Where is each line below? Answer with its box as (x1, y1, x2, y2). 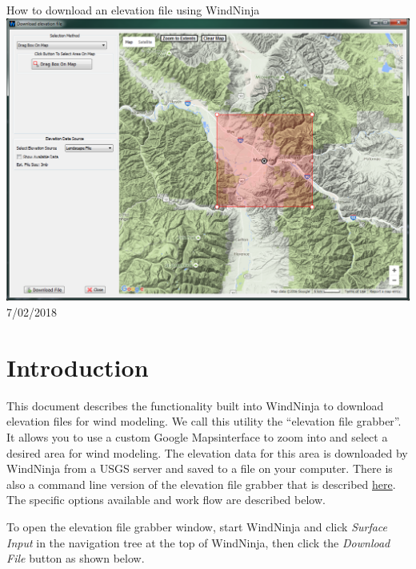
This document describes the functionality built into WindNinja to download (6, 397, 384, 414)
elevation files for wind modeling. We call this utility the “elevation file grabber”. (6, 413, 402, 430)
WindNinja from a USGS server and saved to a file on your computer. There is (6, 460, 393, 477)
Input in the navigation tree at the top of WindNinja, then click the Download (6, 534, 390, 551)
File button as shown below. (6, 550, 145, 567)
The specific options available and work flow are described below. (6, 491, 326, 508)
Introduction (6, 350, 149, 383)
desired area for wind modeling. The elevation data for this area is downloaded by (6, 444, 408, 461)
